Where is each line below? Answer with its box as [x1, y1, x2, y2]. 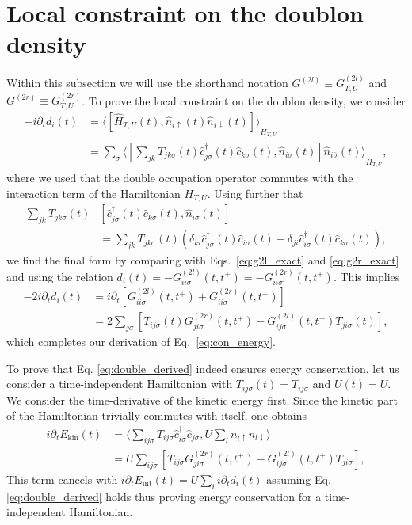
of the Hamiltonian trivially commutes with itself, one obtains [6, 407, 307, 424]
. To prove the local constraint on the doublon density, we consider [82, 92, 406, 108]
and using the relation [6, 268, 113, 284]
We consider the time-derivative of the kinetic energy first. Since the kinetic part [6, 391, 398, 408]
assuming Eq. [266, 470, 331, 487]
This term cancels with [6, 470, 118, 487]
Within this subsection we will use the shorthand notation [6, 74, 288, 91]
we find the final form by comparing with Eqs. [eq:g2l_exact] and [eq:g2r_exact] [6, 252, 399, 268]
